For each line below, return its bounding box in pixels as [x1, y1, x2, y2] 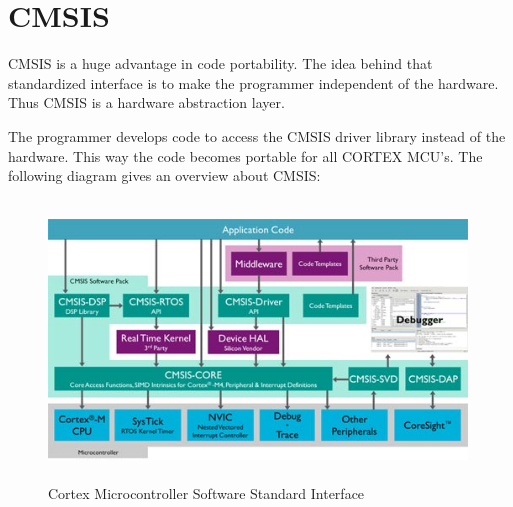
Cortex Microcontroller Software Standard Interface [48, 483, 365, 504]
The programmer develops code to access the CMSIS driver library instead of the [8, 125, 506, 146]
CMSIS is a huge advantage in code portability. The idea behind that [8, 53, 433, 74]
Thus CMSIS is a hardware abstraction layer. [8, 92, 285, 113]
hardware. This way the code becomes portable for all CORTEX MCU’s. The [8, 145, 483, 166]
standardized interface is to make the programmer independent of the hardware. [8, 72, 499, 93]
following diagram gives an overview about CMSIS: [8, 165, 321, 186]
